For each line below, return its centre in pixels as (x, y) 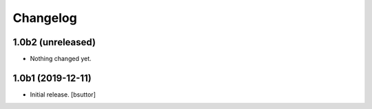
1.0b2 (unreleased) (54, 42)
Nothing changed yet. (61, 59)
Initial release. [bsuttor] (63, 94)
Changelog (45, 18)
